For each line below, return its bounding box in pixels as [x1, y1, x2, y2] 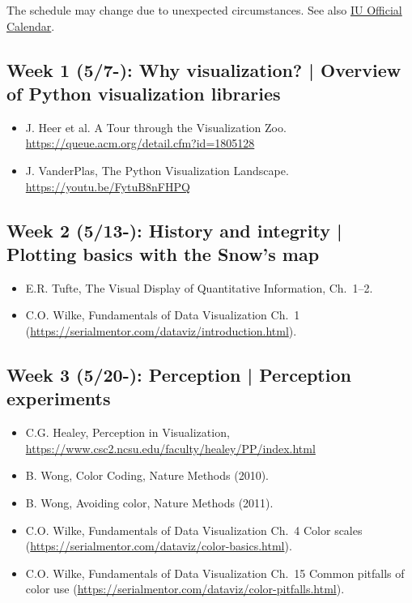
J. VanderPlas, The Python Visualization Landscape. [25, 161, 289, 178]
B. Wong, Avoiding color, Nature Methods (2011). [25, 494, 274, 511]
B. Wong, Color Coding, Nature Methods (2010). [25, 467, 270, 484]
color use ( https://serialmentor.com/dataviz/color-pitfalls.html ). [25, 580, 345, 597]
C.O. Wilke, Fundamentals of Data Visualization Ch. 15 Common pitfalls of [25, 564, 405, 581]
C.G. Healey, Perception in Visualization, [25, 424, 230, 441]
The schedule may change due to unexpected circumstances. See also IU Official [6, 2, 402, 18]
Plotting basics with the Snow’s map [6, 241, 320, 266]
